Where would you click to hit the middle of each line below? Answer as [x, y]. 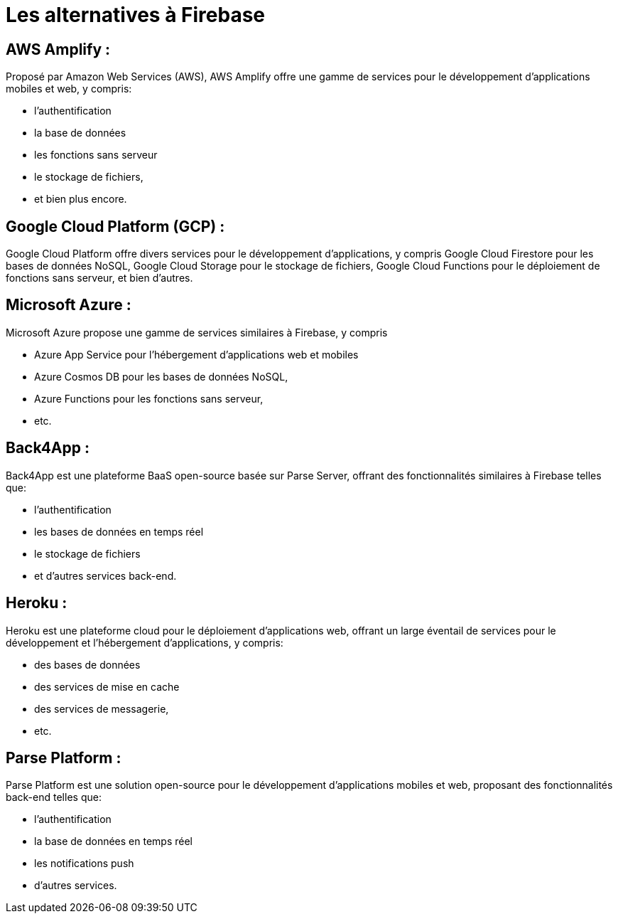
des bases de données [87, 664]
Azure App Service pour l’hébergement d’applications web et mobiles [196, 354]
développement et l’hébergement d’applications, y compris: [145, 642]
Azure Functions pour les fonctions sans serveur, [149, 398]
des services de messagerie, [102, 708]
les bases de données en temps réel [119, 531]
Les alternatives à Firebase [135, 15]
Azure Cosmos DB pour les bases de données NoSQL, [161, 376]
